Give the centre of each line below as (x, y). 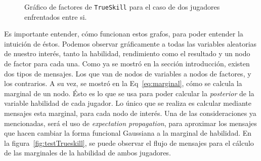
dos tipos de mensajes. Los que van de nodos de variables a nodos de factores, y (128, 73)
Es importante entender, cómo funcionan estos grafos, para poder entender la (124, 34)
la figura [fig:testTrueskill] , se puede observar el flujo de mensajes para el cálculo (129, 143)
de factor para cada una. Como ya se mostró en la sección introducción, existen (127, 64)
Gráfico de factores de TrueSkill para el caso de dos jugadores (122, 7)
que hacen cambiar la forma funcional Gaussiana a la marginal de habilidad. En (128, 133)
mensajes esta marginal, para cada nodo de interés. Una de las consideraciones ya (130, 113)
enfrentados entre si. (56, 16)
